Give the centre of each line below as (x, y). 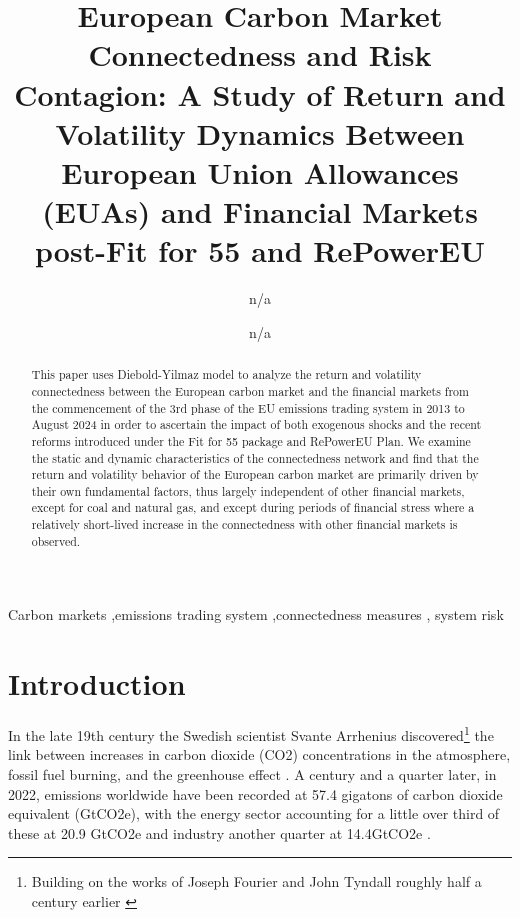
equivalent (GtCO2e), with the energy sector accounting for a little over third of (254, 813)
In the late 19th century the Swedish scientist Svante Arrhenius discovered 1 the (251, 733)
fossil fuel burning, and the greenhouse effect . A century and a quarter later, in (252, 774)
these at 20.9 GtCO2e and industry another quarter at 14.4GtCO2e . (219, 832)
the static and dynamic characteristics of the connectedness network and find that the (255, 457)
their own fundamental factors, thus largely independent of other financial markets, (248, 490)
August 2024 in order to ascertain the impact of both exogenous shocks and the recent (256, 424)
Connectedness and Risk (260, 54)
